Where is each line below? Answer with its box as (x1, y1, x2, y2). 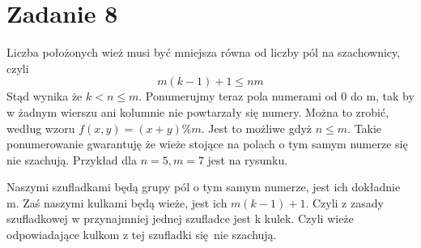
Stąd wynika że (6, 88, 83, 105)
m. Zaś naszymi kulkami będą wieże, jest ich (6, 194, 228, 211)
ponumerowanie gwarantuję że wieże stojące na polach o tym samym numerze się (6, 135, 408, 152)
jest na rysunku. (207, 151, 288, 168)
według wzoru (6, 119, 75, 136)
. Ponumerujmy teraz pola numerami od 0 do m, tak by (138, 88, 415, 105)
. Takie (347, 119, 382, 136)
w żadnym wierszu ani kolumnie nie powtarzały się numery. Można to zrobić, (6, 103, 389, 120)
